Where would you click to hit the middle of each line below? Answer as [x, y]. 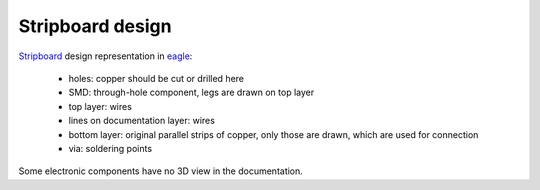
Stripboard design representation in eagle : [105, 56]
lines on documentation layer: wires [141, 121]
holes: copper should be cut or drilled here [156, 78]
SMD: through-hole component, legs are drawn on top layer [191, 92]
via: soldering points [110, 148]
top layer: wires [100, 106]
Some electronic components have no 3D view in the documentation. [161, 171]
